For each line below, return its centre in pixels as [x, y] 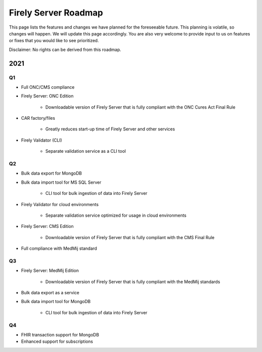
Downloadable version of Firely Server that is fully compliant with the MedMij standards [133, 282]
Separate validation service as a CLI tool [86, 151]
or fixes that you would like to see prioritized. [54, 41]
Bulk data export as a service [50, 293]
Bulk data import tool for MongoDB [56, 302]
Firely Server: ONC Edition [47, 96]
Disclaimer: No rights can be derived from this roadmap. [65, 49]
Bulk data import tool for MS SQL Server [61, 182]
